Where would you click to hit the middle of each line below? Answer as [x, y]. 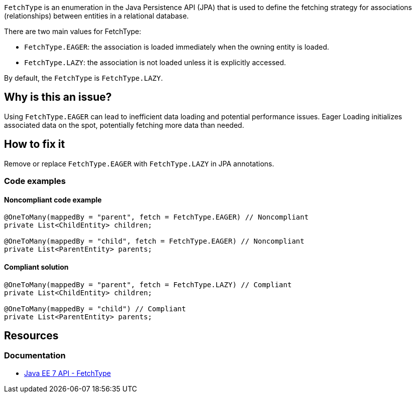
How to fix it [35, 144]
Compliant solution [36, 267]
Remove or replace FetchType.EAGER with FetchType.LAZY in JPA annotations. [139, 163]
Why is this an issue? [58, 97]
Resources [31, 335]
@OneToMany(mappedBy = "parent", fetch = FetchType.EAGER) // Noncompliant [156, 217]
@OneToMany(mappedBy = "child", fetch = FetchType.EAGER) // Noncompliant [154, 241]
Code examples [35, 181]
